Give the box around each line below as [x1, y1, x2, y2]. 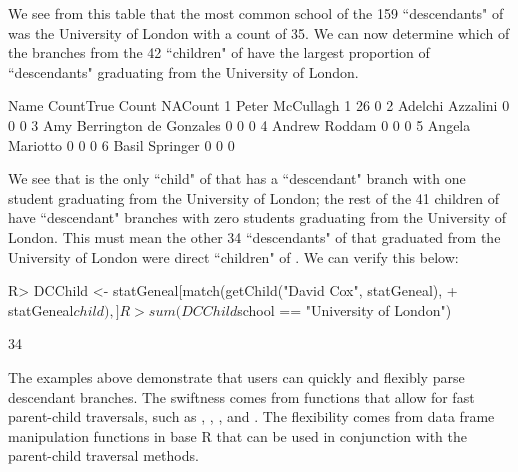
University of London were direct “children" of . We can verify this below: [8, 246, 459, 267]
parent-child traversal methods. [8, 445, 199, 466]
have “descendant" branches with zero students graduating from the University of [8, 207, 507, 228]
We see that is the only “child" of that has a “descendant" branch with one [8, 168, 466, 189]
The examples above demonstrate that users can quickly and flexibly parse [8, 366, 465, 387]
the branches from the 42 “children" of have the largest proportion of [8, 42, 430, 63]
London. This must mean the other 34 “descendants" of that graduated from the [8, 226, 501, 247]
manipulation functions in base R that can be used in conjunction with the [8, 425, 467, 446]
